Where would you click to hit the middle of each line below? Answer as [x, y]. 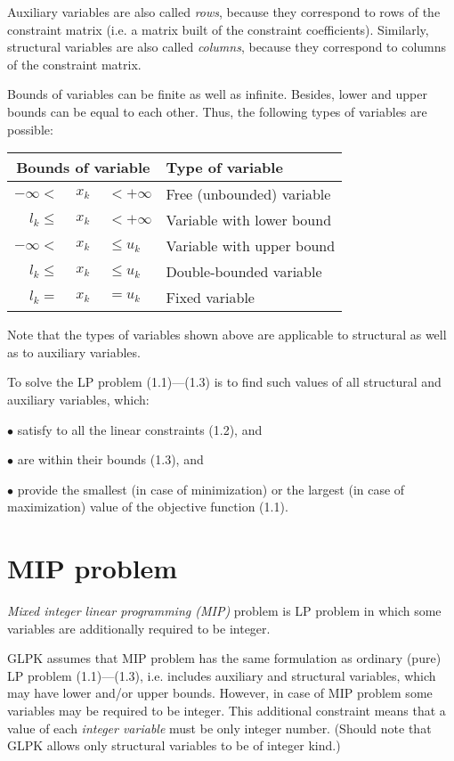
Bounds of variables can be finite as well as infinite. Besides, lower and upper [217, 94]
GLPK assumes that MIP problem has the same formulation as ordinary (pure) [224, 658]
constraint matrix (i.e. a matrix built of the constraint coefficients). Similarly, [218, 29]
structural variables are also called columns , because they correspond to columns [227, 47]
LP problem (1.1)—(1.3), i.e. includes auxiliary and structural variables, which [222, 675]
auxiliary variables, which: [78, 399]
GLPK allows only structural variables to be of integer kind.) [174, 745]
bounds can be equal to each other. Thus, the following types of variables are [217, 111]
